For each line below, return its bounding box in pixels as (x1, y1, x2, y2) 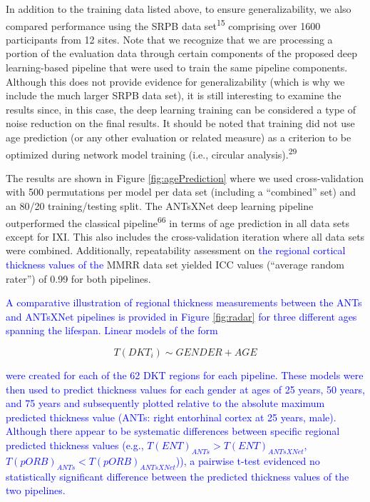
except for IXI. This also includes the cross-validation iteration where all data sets (6, 229, 365, 244)
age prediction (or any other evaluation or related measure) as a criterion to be (6, 130, 351, 144)
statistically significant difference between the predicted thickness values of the (6, 468, 349, 483)
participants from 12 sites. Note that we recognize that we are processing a (6, 31, 333, 46)
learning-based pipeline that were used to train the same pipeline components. (6, 60, 348, 75)
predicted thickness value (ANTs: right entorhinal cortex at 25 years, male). (6, 409, 336, 424)
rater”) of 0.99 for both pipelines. (6, 271, 151, 286)
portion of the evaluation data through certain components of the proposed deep (6, 46, 358, 61)
